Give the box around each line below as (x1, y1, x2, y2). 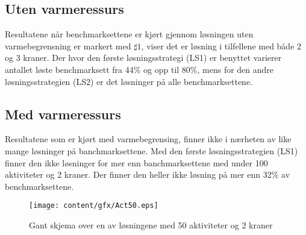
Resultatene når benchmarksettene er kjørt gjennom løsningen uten (5, 28, 254, 40)
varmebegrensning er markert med (5, 39, 131, 52)
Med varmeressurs (5, 104, 121, 123)
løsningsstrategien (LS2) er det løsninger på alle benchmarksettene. (5, 75, 253, 87)
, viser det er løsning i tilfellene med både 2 (141, 39, 302, 52)
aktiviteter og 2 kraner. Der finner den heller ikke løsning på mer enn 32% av (5, 168, 290, 181)
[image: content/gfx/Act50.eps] (29, 201, 158, 210)
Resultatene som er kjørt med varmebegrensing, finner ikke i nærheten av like (5, 133, 292, 145)
